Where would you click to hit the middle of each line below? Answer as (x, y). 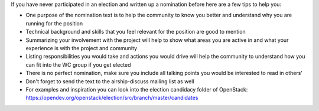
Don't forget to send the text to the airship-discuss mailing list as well (110, 81)
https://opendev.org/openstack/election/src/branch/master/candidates (112, 98)
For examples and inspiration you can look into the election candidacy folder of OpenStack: (137, 89)
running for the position (54, 23)
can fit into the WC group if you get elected (78, 64)
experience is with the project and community (82, 48)
